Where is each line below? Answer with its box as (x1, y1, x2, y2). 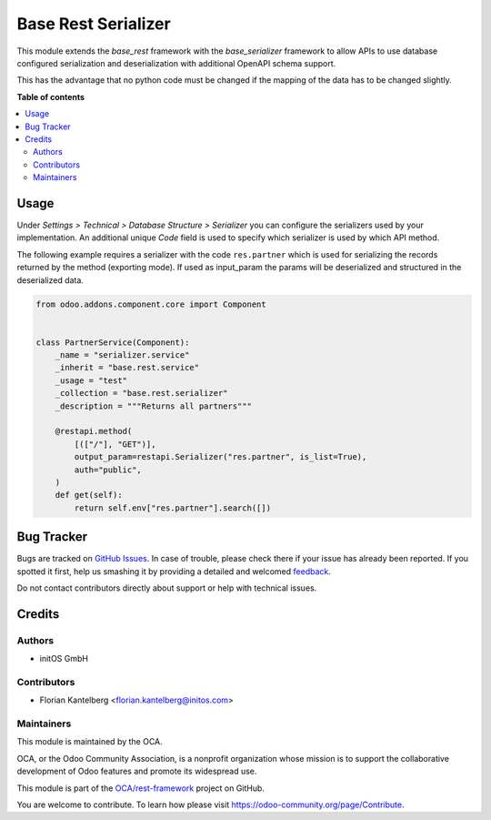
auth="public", (74, 464, 143, 475)
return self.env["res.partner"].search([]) (74, 502, 272, 513)
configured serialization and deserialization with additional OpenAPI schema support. (16, 57, 336, 68)
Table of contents (16, 91, 85, 102)
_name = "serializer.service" (55, 350, 190, 360)
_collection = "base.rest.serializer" (55, 388, 228, 399)
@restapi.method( (55, 426, 133, 437)
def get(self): (55, 490, 123, 501)
